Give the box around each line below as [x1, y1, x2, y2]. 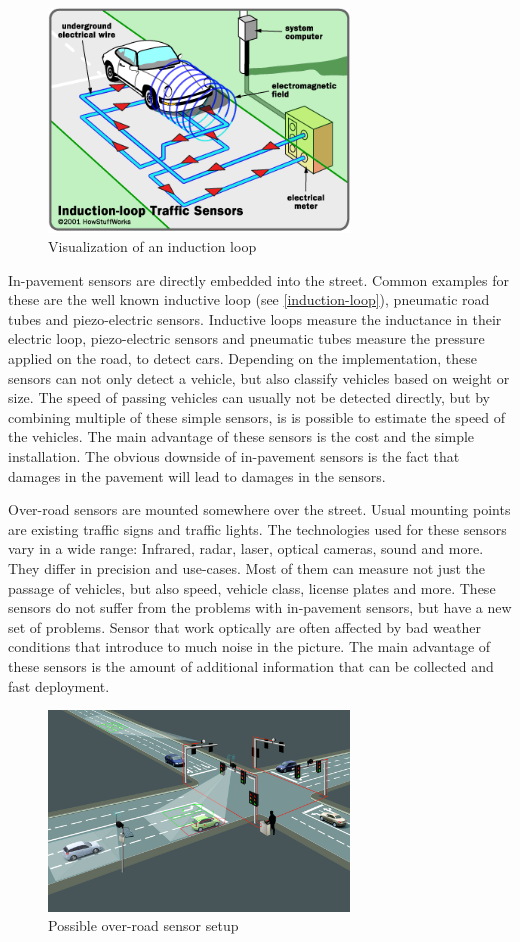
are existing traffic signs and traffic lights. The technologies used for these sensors [8, 518, 507, 539]
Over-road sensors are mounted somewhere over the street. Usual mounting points [8, 499, 511, 520]
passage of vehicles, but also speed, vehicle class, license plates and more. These [8, 577, 496, 598]
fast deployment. [8, 675, 110, 696]
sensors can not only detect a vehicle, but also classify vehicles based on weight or [8, 367, 510, 388]
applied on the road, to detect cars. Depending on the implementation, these [8, 348, 478, 369]
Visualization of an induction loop [48, 236, 257, 257]
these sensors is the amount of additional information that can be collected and [8, 655, 494, 676]
